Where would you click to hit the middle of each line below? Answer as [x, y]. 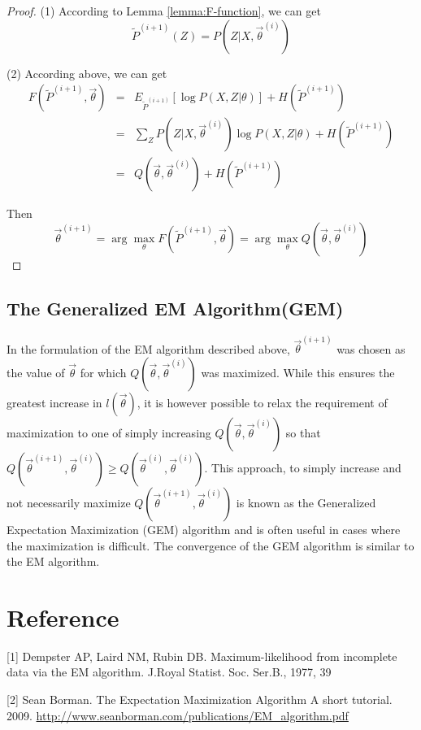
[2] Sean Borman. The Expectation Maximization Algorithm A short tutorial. [200, 700]
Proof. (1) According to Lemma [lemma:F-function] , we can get [164, 11]
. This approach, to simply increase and [303, 467]
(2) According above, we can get [87, 73]
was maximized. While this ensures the [298, 372]
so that [303, 432]
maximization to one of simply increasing [109, 432]
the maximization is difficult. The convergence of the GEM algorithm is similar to [210, 545]
